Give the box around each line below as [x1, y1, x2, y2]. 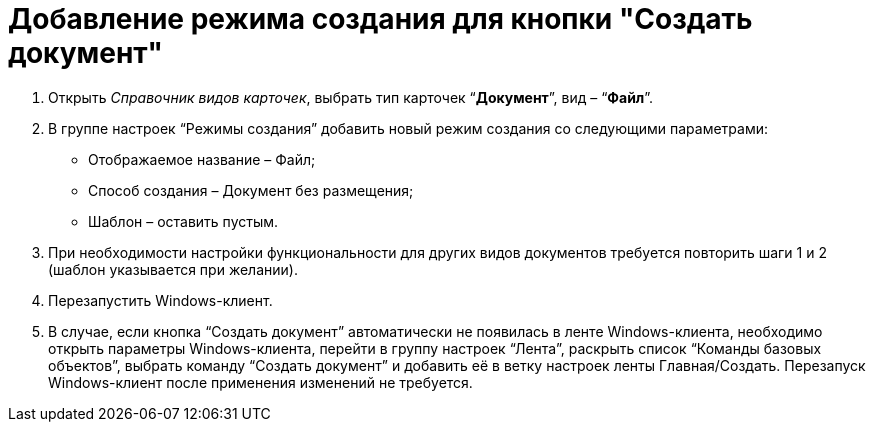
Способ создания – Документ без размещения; [88, 181, 414, 199]
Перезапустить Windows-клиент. [48, 291, 273, 309]
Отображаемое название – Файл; [88, 150, 316, 168]
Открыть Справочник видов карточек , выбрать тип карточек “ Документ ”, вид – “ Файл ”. [48, 88, 654, 106]
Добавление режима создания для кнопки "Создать [8, 2, 753, 36]
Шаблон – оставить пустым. [88, 212, 278, 230]
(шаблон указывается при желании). [48, 260, 298, 278]
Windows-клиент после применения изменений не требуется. [48, 373, 473, 391]
